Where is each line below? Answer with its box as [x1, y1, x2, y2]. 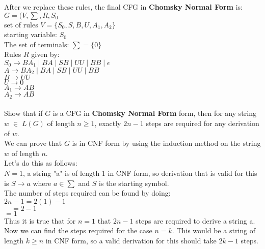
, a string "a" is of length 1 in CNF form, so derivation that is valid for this [22, 168, 257, 178]
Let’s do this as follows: [4, 158, 77, 168]
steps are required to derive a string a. [136, 215, 255, 226]
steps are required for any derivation [146, 118, 259, 129]
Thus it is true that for [4, 215, 76, 226]
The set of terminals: [4, 39, 69, 49]
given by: [31, 49, 60, 59]
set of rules [4, 19, 38, 29]
